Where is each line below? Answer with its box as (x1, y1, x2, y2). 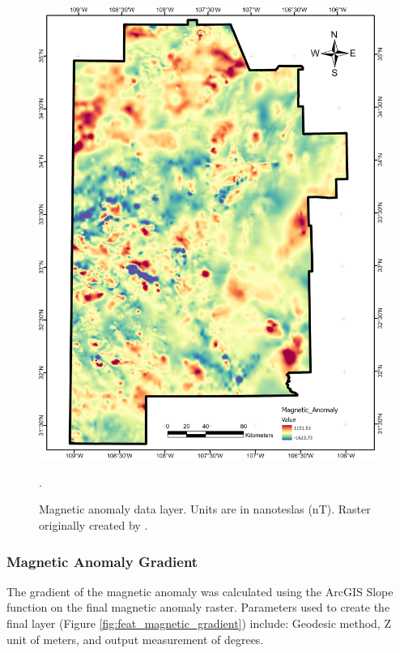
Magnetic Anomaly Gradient (6, 551, 198, 571)
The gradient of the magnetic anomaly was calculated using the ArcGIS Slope (6, 582, 394, 599)
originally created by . (39, 517, 148, 534)
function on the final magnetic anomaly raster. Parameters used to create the (6, 599, 390, 616)
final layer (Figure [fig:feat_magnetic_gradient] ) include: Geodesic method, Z (6, 615, 391, 632)
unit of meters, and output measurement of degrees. (6, 630, 264, 647)
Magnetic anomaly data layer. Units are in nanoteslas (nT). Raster (39, 500, 371, 518)
